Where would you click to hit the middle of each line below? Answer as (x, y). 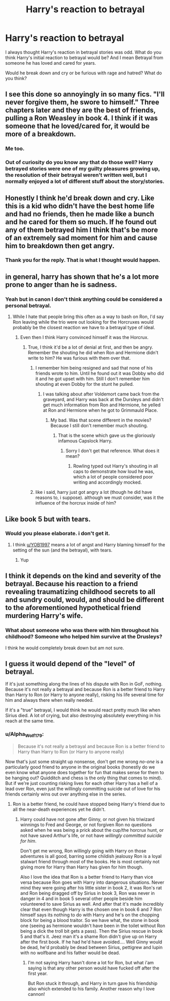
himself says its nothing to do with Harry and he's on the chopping (90, 915)
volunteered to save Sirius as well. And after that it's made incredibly (92, 904)
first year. (38, 973)
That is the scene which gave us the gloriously (107, 436)
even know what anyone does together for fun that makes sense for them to (85, 772)
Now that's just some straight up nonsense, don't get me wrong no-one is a (84, 761)
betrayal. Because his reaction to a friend (72, 584)
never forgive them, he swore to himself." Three (82, 102)
